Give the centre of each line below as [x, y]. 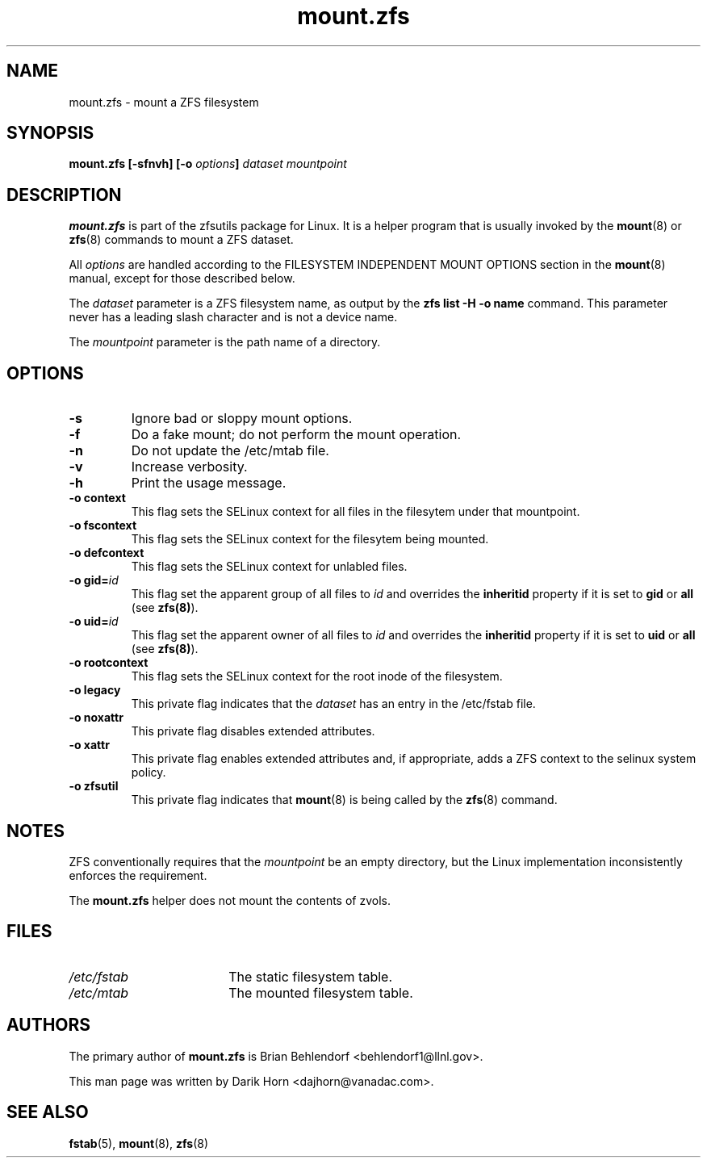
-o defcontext [107, 553]
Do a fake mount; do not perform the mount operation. [296, 435]
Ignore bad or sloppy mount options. [242, 419]
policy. [149, 773]
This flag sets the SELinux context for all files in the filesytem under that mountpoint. [356, 512]
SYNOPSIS [50, 133]
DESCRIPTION [64, 195]
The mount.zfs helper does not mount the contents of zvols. [230, 900]
